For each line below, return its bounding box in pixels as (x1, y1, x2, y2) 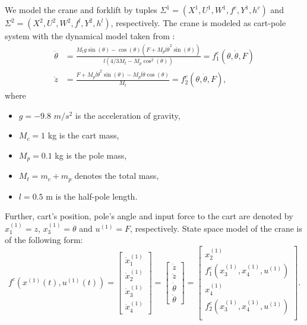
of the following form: (5, 234, 83, 246)
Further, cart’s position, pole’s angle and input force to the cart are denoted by (5, 210, 293, 222)
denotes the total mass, (74, 169, 159, 182)
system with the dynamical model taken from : (5, 30, 175, 42)
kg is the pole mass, (55, 149, 127, 161)
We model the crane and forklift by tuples (5, 4, 157, 15)
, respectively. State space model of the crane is (130, 222, 303, 234)
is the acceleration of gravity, (75, 109, 181, 121)
